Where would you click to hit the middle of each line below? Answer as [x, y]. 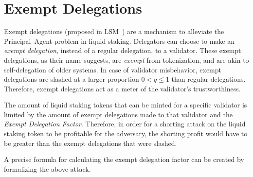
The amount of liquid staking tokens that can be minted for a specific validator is [126, 105]
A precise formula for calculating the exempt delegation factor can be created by [124, 159]
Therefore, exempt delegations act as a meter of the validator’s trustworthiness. [122, 88]
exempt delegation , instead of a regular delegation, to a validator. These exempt [123, 50]
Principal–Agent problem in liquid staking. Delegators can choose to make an [119, 41]
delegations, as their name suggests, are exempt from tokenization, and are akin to [126, 60]
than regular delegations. [208, 79]
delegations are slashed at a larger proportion [72, 79]
